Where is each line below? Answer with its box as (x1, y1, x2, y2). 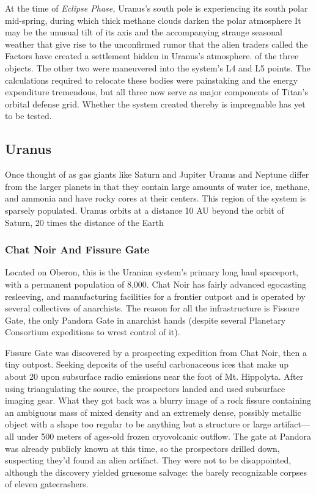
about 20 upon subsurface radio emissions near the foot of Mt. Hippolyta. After (5, 370, 304, 383)
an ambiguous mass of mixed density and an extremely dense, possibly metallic (5, 405, 301, 418)
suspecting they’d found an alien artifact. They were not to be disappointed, (5, 454, 292, 467)
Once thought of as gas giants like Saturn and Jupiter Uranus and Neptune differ (5, 168, 309, 181)
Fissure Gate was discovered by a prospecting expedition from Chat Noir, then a (5, 346, 307, 358)
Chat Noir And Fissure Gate (5, 242, 150, 257)
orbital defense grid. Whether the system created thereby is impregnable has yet (5, 97, 306, 110)
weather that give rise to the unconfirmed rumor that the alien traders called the (5, 37, 308, 50)
